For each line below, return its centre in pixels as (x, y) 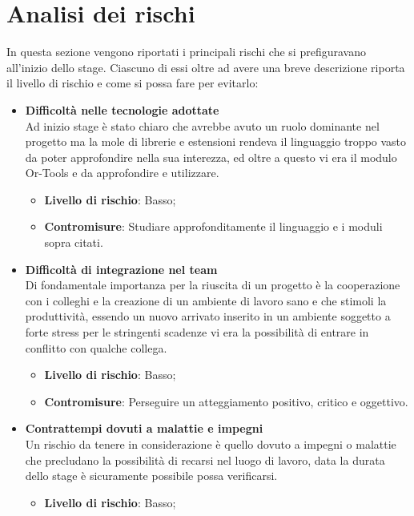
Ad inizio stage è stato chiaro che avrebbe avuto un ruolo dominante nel (202, 125)
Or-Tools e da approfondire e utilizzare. (122, 173)
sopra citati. (74, 242)
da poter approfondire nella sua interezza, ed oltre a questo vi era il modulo (211, 157)
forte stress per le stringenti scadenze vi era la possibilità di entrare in (197, 332)
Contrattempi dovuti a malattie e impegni (144, 428)
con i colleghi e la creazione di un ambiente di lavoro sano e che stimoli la (206, 300)
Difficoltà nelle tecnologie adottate (122, 109)
